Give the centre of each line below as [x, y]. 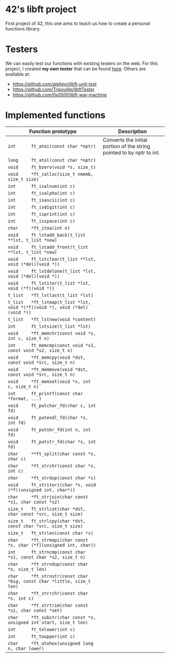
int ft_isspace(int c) [41, 221]
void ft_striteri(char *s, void [52, 485]
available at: [18, 74]
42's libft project [41, 9]
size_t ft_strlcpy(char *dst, [47, 521]
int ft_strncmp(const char [47, 552]
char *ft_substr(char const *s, [52, 617]
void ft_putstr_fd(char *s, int [52, 442]
